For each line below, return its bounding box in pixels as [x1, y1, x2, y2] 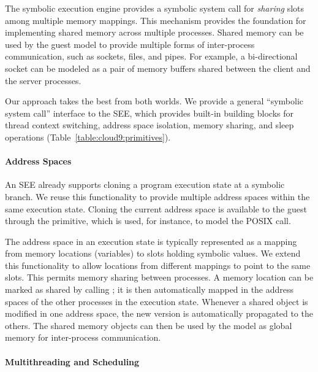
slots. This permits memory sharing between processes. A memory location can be [5, 271, 314, 284]
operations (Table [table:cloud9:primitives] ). [5, 130, 171, 143]
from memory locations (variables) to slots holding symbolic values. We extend [5, 247, 301, 260]
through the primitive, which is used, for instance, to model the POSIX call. [5, 214, 291, 227]
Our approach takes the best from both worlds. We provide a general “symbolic [5, 95, 304, 107]
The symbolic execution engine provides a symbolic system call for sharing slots [5, 2, 305, 14]
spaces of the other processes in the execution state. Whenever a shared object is [5, 295, 308, 308]
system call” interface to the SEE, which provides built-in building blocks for [5, 106, 294, 119]
